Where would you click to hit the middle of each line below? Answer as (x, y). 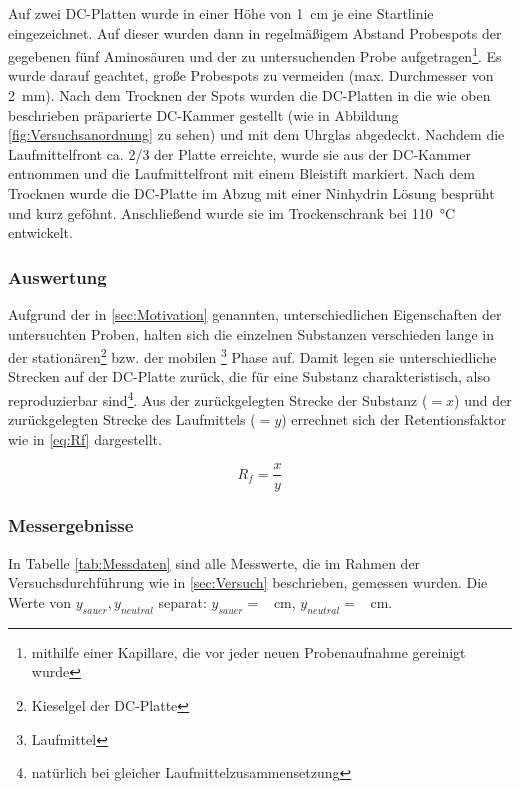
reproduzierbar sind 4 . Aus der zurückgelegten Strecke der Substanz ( (218, 398)
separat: (182, 601)
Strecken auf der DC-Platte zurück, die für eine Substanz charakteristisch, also (249, 376)
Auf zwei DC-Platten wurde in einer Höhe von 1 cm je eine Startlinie (221, 13)
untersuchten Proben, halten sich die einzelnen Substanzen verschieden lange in (251, 333)
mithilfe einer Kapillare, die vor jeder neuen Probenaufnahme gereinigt (248, 651)
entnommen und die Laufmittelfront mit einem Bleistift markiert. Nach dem (241, 173)
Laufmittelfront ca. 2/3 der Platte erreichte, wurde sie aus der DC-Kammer (239, 153)
